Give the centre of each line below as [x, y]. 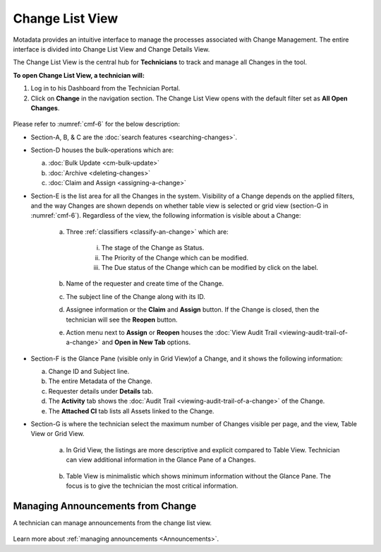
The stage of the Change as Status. [153, 248]
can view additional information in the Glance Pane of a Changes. [161, 460]
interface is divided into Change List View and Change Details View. [111, 49]
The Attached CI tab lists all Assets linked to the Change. [131, 411]
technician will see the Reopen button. [122, 319]
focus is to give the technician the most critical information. [152, 486]
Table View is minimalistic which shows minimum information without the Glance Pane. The [199, 476]
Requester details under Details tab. [101, 391]
